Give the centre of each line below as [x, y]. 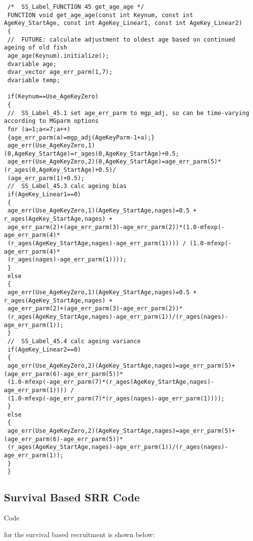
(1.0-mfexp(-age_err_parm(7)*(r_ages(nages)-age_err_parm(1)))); [116, 398]
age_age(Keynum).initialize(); [58, 56]
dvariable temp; [34, 80]
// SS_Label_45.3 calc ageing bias [67, 186]
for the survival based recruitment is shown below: [80, 534]
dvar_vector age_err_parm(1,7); [60, 72]
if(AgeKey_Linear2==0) [44, 349]
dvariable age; [32, 64]
